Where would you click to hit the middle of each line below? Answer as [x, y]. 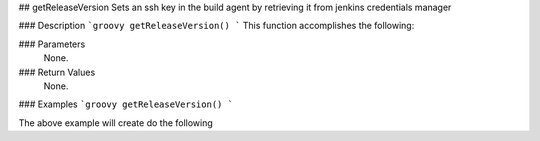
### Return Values [57, 72]
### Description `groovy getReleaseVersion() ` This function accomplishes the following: [216, 26]
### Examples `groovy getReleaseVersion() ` [126, 104]
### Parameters [52, 44]
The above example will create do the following [116, 122]
